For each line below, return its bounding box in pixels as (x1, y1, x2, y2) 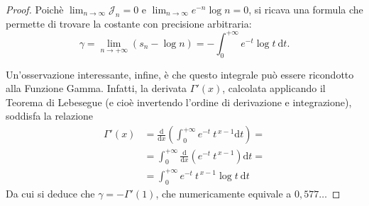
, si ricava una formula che (248, 2, 363, 16)
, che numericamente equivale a (155, 185, 292, 200)
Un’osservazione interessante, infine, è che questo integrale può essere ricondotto (6, 67, 354, 81)
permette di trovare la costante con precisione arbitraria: (6, 16, 252, 30)
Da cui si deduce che (6, 185, 95, 200)
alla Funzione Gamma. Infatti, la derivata (6, 81, 187, 96)
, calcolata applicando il (222, 81, 326, 96)
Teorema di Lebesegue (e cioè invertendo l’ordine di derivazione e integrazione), (6, 94, 352, 109)
